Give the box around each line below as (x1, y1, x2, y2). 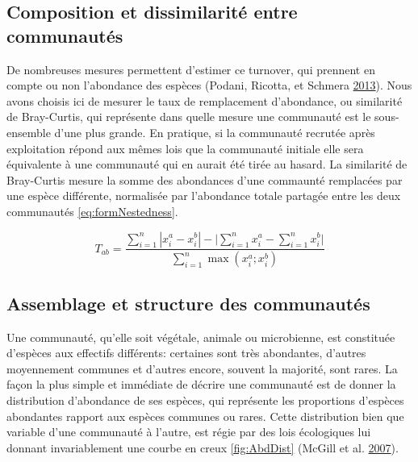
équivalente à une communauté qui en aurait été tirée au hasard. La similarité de (6, 156, 408, 173)
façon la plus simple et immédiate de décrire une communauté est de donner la (6, 376, 396, 393)
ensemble (6, 123, 51, 140)
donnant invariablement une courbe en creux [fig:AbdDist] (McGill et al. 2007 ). (6, 439, 399, 456)
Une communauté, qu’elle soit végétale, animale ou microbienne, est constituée (6, 328, 395, 345)
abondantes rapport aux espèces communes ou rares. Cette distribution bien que (6, 407, 404, 424)
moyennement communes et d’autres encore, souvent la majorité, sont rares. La (6, 360, 398, 377)
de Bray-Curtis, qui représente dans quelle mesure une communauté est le (6, 108, 371, 125)
